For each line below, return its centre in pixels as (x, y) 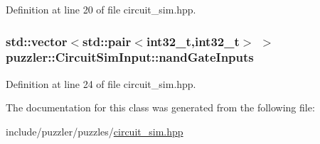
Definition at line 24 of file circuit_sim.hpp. (101, 83)
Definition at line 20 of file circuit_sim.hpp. (101, 9)
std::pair (107, 41)
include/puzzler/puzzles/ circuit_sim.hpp (95, 131)
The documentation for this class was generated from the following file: (160, 107)
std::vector (37, 41)
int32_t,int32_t (193, 41)
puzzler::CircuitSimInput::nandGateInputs (130, 57)
